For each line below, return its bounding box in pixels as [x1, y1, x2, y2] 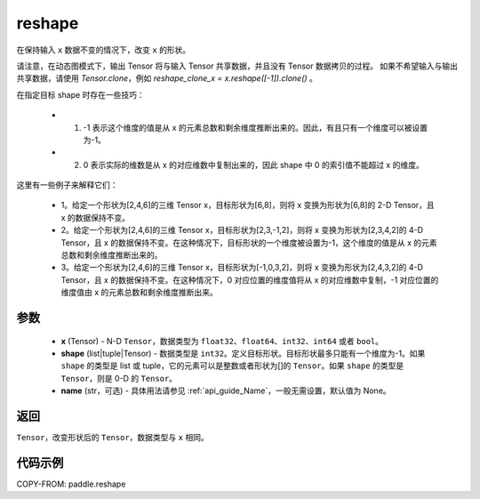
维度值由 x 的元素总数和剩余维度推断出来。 [60, 287, 218, 298]
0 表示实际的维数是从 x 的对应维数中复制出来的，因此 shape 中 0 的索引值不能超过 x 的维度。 [83, 159, 424, 170]
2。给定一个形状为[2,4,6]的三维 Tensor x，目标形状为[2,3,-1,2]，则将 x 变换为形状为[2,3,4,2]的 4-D [60, 225, 424, 236]
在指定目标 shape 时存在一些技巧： [16, 89, 146, 100]
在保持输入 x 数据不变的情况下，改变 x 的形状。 [16, 44, 191, 55]
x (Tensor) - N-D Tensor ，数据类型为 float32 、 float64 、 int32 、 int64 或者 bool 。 [60, 335, 384, 346]
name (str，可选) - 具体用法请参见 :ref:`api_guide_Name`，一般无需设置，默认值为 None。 [60, 385, 391, 396]
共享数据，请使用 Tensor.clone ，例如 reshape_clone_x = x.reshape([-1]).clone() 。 [16, 73, 317, 84]
